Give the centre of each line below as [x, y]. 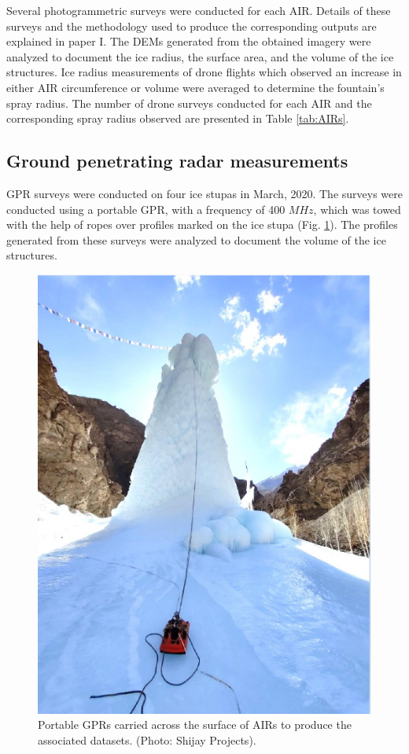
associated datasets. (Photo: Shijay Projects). [147, 739]
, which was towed [357, 209]
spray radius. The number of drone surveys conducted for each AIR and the [189, 103]
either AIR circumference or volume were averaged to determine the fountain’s [195, 87]
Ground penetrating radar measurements [177, 161]
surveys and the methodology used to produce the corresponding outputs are [192, 26]
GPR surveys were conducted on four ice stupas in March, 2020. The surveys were [204, 193]
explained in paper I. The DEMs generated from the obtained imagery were [189, 41]
